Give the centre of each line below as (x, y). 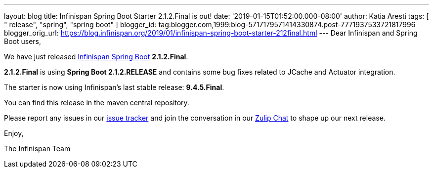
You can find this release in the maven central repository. (97, 103)
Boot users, (22, 41)
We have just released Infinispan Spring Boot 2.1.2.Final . (96, 57)
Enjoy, (14, 133)
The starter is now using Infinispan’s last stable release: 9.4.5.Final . (114, 87)
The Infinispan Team (37, 149)
